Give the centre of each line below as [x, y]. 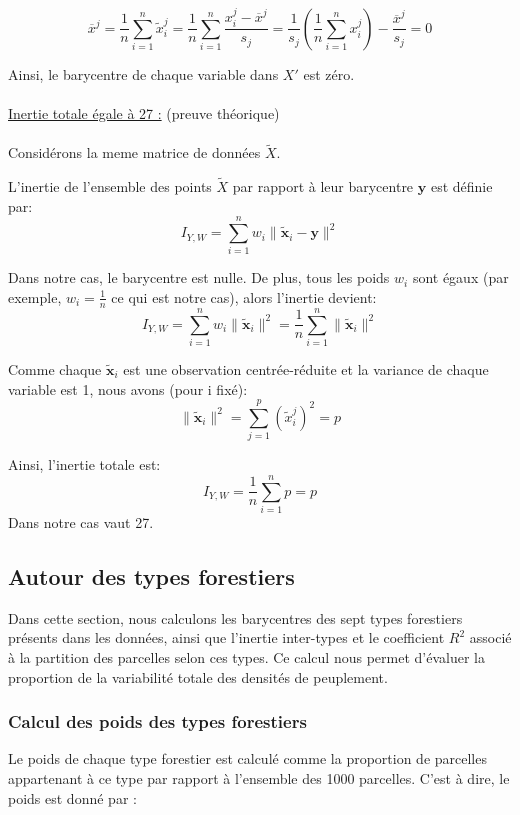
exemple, [35, 296]
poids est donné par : [72, 797]
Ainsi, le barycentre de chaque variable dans [143, 73]
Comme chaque [55, 368]
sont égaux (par [460, 277]
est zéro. [329, 73]
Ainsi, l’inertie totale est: [84, 464]
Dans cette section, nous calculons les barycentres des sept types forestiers [235, 617]
